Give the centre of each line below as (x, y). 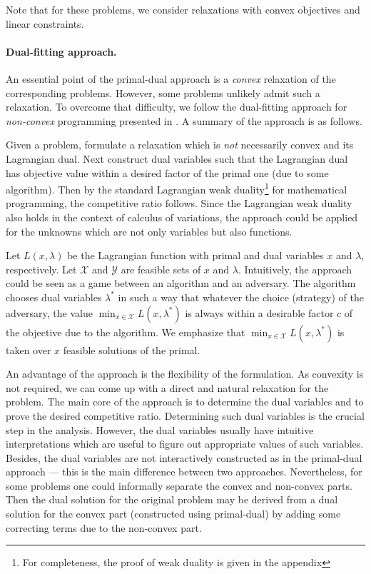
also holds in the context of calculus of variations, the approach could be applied (182, 217)
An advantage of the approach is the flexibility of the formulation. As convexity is (185, 374)
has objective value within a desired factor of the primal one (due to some (167, 172)
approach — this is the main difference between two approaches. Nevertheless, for (184, 472)
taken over (29, 349)
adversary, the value (49, 312)
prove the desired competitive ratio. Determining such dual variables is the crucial (185, 415)
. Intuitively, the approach (295, 269)
